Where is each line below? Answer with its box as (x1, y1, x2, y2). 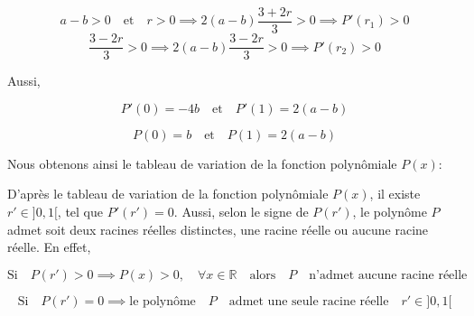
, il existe (369, 184, 421, 203)
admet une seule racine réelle (228, 294, 389, 308)
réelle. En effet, (7, 237, 91, 256)
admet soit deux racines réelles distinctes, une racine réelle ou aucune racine (7, 219, 429, 238)
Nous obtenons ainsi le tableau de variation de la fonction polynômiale (7, 153, 397, 172)
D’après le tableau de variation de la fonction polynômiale (7, 184, 329, 203)
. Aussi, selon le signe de (173, 201, 309, 220)
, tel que (57, 201, 103, 220)
